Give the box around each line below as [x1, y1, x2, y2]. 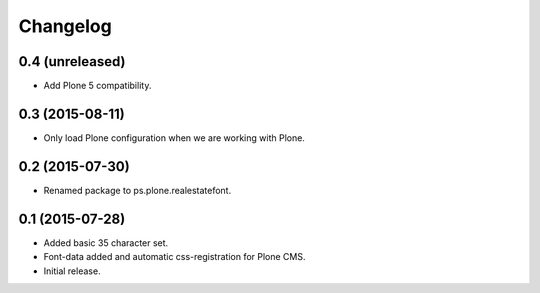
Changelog [18, 15, 112, 37]
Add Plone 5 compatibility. [43, 80, 152, 92]
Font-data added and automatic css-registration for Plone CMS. [43, 251, 306, 263]
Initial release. [43, 265, 101, 277]
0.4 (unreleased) [18, 53, 126, 70]
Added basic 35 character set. [43, 236, 169, 249]
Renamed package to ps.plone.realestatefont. [43, 184, 232, 196]
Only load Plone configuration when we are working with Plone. [43, 131, 305, 144]
